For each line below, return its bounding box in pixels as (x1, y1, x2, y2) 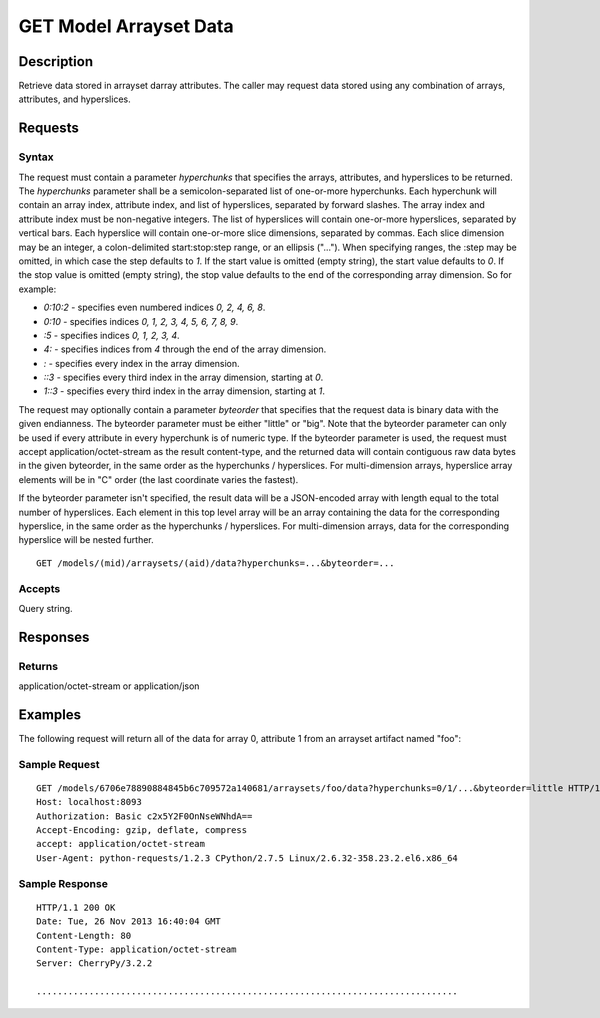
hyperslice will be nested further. (18, 534, 154, 546)
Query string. (18, 602, 74, 614)
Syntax (18, 150, 54, 164)
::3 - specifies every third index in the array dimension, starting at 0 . (43, 371, 324, 384)
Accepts (18, 581, 61, 595)
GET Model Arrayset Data (18, 15, 234, 37)
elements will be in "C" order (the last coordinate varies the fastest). (18, 473, 299, 485)
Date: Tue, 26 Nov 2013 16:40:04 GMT (36, 916, 222, 927)
